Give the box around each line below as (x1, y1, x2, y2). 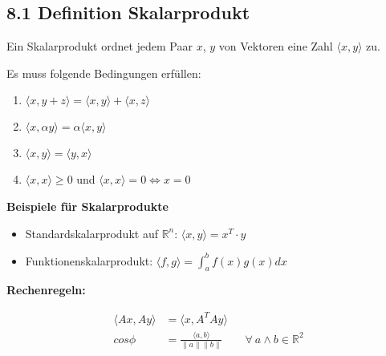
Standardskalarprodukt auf (25, 225, 158, 241)
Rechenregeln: (6, 281, 86, 298)
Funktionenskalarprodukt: (25, 252, 153, 269)
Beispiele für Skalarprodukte (6, 197, 169, 214)
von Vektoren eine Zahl (218, 38, 333, 55)
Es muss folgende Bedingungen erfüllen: (6, 64, 201, 81)
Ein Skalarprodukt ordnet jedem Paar (6, 38, 193, 55)
